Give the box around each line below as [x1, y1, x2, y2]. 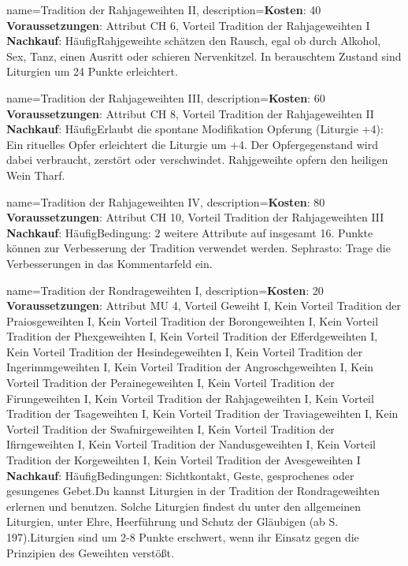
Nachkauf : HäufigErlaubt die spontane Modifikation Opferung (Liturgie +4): [6, 121, 384, 137]
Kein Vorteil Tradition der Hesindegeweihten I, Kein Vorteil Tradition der [6, 343, 363, 359]
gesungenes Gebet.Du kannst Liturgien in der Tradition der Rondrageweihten [6, 482, 380, 499]
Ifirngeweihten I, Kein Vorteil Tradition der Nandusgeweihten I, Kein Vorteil [6, 436, 376, 452]
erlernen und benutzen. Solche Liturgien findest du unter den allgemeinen [6, 497, 362, 514]
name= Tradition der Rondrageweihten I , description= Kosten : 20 [6, 281, 324, 298]
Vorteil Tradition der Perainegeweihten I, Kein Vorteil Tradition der [6, 374, 335, 391]
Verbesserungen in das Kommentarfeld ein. [6, 255, 213, 271]
